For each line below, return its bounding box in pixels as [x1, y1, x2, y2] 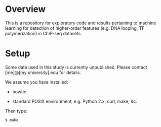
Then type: [5, 108, 28, 114]
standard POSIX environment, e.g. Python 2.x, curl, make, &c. [12, 98, 137, 104]
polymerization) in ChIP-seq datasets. [5, 30, 82, 36]
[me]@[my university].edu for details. [5, 69, 81, 75]
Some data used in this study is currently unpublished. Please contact [5, 64, 147, 70]
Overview [5, 3, 46, 15]
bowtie [12, 88, 27, 95]
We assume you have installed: [5, 79, 68, 85]
